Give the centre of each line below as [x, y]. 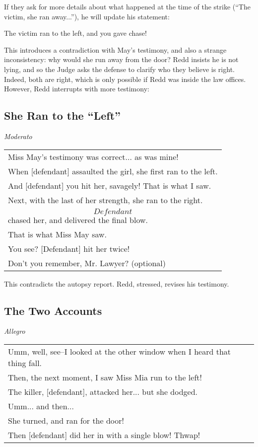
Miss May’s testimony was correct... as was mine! [93, 156]
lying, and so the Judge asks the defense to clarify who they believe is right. [119, 69]
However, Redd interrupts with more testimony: [77, 89]
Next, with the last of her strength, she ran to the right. [105, 200]
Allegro [15, 331]
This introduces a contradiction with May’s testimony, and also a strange [115, 49]
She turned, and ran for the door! [66, 420]
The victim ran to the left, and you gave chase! [75, 33]
